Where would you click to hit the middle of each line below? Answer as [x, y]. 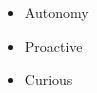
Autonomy [56, 12]
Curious [48, 79]
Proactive [53, 45]
